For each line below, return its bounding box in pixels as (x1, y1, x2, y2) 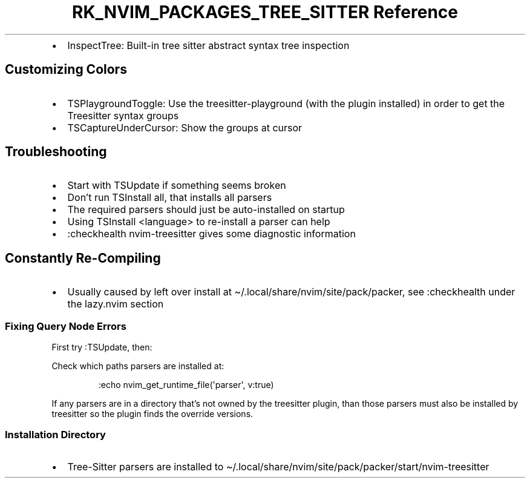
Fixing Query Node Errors (5, 320, 126, 332)
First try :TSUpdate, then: (51, 342, 152, 353)
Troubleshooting (5, 144, 107, 160)
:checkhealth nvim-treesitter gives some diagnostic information (67, 228, 356, 240)
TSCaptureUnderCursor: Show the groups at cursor (67, 121, 303, 134)
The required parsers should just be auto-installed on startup (67, 203, 345, 216)
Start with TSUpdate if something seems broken (67, 179, 286, 192)
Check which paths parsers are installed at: (51, 361, 224, 372)
